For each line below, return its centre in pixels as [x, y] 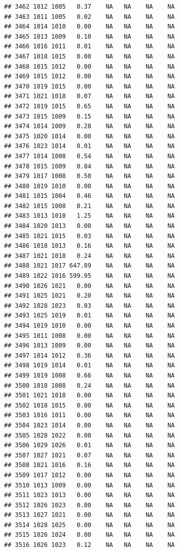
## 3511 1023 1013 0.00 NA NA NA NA [89, 495]
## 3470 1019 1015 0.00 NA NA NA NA [89, 86]
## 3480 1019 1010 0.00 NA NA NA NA [89, 186]
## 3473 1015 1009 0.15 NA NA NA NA [89, 116]
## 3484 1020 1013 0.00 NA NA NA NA [89, 226]
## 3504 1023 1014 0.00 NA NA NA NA [89, 425]
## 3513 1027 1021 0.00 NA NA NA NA [89, 515]
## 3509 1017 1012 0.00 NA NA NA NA [89, 475]
